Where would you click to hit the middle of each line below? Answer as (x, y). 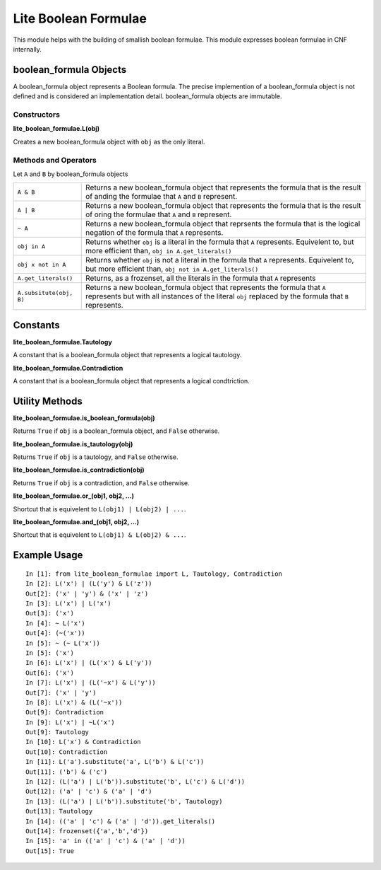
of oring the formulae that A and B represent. (159, 214)
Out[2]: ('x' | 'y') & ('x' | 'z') (87, 593)
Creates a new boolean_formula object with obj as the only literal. (109, 141)
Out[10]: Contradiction (67, 752)
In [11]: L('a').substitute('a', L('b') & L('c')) (115, 762)
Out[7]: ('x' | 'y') (61, 692)
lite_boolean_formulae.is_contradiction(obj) (79, 470)
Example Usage (48, 555)
